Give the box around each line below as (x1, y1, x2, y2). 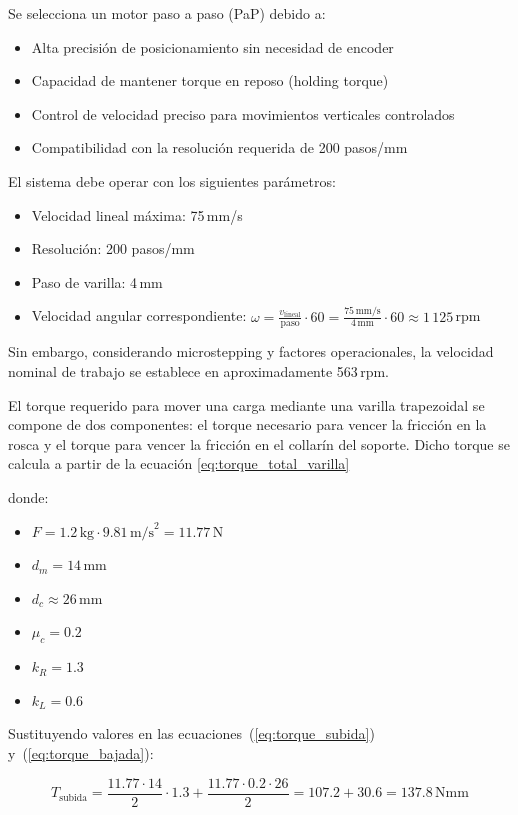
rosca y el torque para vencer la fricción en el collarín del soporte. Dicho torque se (8, 433, 510, 454)
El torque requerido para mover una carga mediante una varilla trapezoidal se (8, 394, 485, 415)
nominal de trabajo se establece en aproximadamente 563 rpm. (8, 361, 389, 382)
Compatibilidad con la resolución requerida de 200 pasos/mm (31, 137, 408, 158)
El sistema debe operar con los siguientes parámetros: (8, 170, 336, 191)
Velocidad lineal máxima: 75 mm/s (31, 204, 243, 225)
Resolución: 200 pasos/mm (31, 238, 195, 259)
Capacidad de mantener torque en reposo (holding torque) (31, 70, 389, 91)
